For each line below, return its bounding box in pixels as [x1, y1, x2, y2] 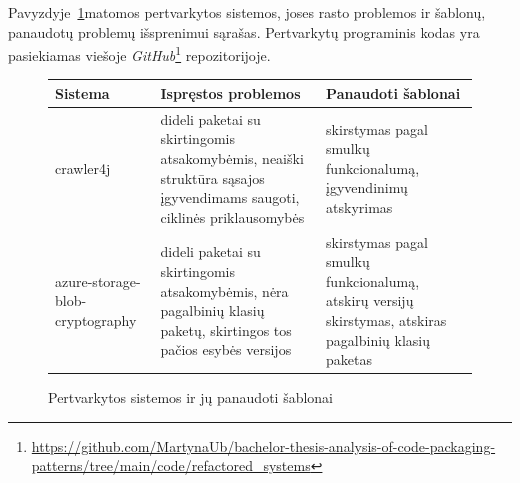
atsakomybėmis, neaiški [160, 147, 304, 168]
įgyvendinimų [326, 177, 408, 198]
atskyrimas [326, 196, 393, 217]
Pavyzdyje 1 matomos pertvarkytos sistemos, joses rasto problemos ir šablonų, [8, 2, 486, 22]
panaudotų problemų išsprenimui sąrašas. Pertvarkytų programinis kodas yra [8, 21, 480, 42]
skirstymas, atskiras [326, 309, 447, 330]
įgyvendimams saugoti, [160, 187, 300, 208]
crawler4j [55, 157, 111, 178]
